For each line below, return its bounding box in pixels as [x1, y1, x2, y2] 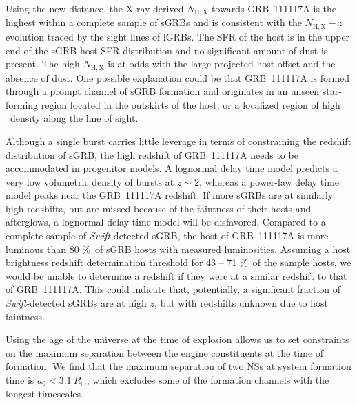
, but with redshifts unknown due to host [154, 296, 329, 310]
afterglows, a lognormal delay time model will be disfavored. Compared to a [6, 215, 326, 229]
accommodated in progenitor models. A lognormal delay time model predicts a [6, 161, 338, 175]
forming [6, 97, 39, 111]
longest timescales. [6, 386, 83, 400]
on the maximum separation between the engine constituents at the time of [6, 345, 324, 360]
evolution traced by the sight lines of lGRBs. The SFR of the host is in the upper [6, 29, 350, 43]
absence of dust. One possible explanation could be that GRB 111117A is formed [6, 70, 350, 85]
